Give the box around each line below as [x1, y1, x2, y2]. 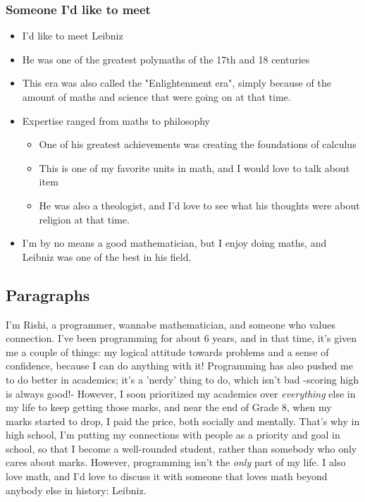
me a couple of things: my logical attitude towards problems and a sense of [6, 344, 329, 359]
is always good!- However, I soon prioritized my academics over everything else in [6, 386, 356, 400]
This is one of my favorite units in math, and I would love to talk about [39, 160, 350, 175]
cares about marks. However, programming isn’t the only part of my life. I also [6, 455, 346, 470]
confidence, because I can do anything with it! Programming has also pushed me [6, 358, 353, 373]
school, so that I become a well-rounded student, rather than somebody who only [6, 441, 357, 455]
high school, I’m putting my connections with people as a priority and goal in [6, 427, 340, 442]
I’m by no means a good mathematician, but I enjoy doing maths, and [22, 235, 327, 250]
